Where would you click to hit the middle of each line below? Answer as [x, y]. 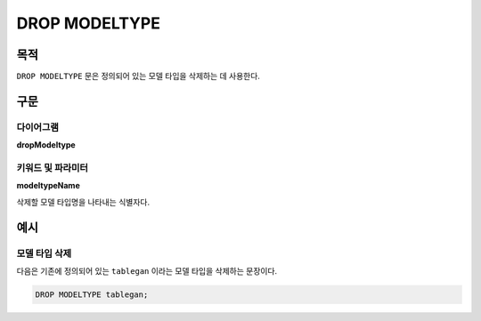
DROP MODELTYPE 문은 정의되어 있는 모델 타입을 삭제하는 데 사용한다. [138, 76]
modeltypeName [48, 186]
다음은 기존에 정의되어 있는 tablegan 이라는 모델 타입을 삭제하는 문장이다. [147, 270]
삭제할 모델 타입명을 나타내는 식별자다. [83, 202]
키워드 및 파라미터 [53, 167]
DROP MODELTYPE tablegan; [92, 294]
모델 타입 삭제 [44, 253]
